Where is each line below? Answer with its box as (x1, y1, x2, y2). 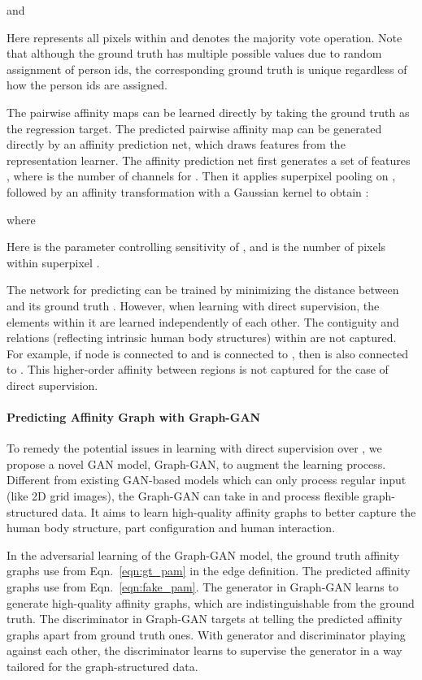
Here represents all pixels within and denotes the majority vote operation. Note (7, 28, 402, 45)
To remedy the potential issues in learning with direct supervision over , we (7, 440, 382, 457)
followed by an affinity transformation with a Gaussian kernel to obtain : (7, 183, 369, 200)
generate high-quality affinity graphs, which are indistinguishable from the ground (7, 594, 415, 611)
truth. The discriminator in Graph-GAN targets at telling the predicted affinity (7, 610, 402, 627)
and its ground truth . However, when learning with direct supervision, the (7, 297, 380, 314)
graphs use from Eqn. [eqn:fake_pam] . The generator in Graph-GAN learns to (7, 578, 398, 596)
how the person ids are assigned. (7, 76, 167, 93)
